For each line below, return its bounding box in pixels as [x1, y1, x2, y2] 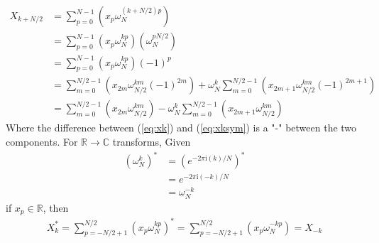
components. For [6, 134, 78, 149]
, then [43, 200, 69, 215]
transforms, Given [112, 134, 191, 149]
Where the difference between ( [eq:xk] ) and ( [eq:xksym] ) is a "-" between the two [6, 120, 357, 135]
